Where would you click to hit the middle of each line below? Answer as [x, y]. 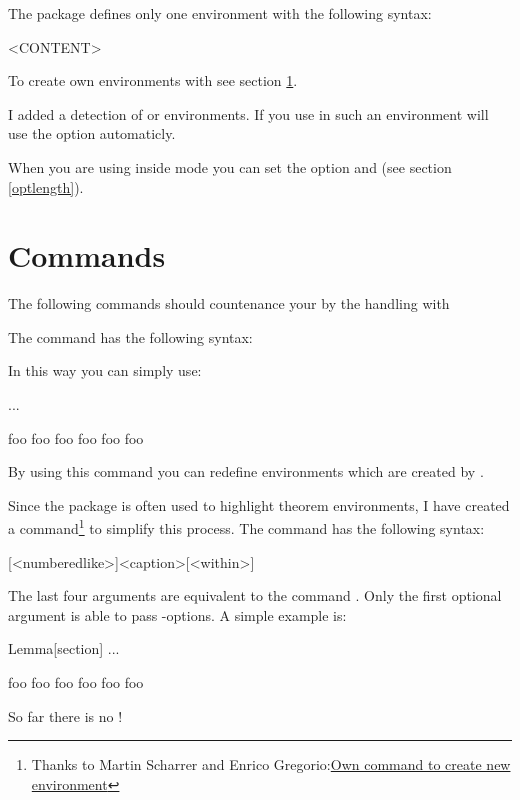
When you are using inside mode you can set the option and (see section [230, 166]
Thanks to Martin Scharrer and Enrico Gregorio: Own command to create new [271, 764]
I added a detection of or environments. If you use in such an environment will [248, 113]
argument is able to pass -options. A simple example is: [177, 614]
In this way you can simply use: [105, 370]
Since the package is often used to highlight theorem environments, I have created [259, 504]
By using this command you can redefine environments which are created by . [246, 471]
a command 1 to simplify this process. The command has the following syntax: [246, 527]
